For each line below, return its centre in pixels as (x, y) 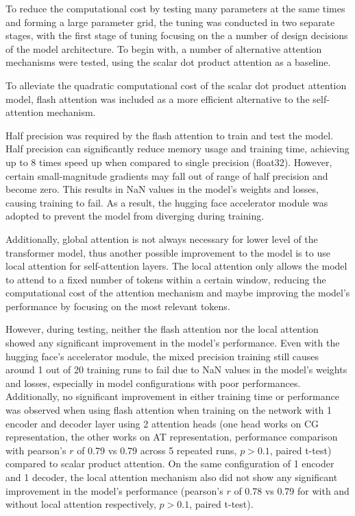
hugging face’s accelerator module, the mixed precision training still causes (162, 356)
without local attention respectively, (81, 504)
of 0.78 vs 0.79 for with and (292, 490)
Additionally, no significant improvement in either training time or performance (172, 396)
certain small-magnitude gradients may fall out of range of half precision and (167, 175)
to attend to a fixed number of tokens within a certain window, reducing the (166, 279)
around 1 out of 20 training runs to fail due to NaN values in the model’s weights (176, 370)
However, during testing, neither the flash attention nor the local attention (162, 329)
